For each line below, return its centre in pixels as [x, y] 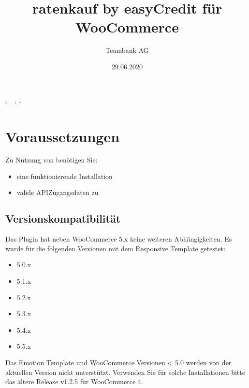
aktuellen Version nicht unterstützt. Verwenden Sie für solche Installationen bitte [125, 372]
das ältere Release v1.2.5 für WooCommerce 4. [74, 381]
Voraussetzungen [63, 137]
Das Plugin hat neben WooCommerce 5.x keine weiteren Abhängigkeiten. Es [119, 239]
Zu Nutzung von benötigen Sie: [51, 160]
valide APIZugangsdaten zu [58, 192]
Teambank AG [127, 50]
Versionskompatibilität [63, 218]
